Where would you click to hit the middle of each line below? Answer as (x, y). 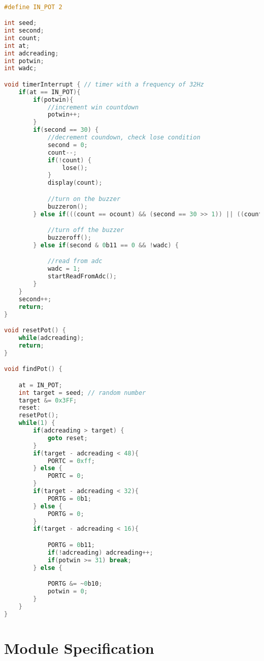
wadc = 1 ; (64, 269)
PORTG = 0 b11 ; (71, 545)
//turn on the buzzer (84, 199)
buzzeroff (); (69, 238)
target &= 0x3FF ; (48, 400)
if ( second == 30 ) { (66, 130)
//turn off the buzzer (86, 230)
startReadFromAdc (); (82, 277)
